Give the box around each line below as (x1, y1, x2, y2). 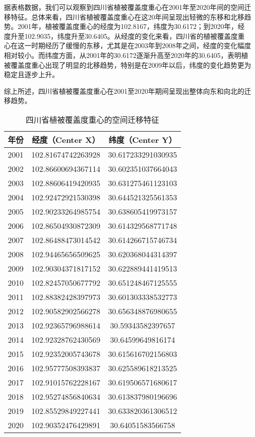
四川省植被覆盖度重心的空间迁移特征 (25, 113, 159, 125)
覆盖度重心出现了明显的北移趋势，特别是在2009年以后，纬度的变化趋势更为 (10, 59, 251, 70)
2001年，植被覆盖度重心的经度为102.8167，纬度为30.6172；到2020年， (17, 21, 238, 31)
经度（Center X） (31, 134, 100, 145)
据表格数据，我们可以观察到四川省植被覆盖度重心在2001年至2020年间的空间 (4, 2, 244, 12)
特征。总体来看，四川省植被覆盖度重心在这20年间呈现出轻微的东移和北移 (10, 11, 244, 22)
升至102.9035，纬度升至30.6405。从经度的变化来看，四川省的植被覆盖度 (10, 30, 238, 41)
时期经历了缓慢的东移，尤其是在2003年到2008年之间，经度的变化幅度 (31, 40, 251, 51)
